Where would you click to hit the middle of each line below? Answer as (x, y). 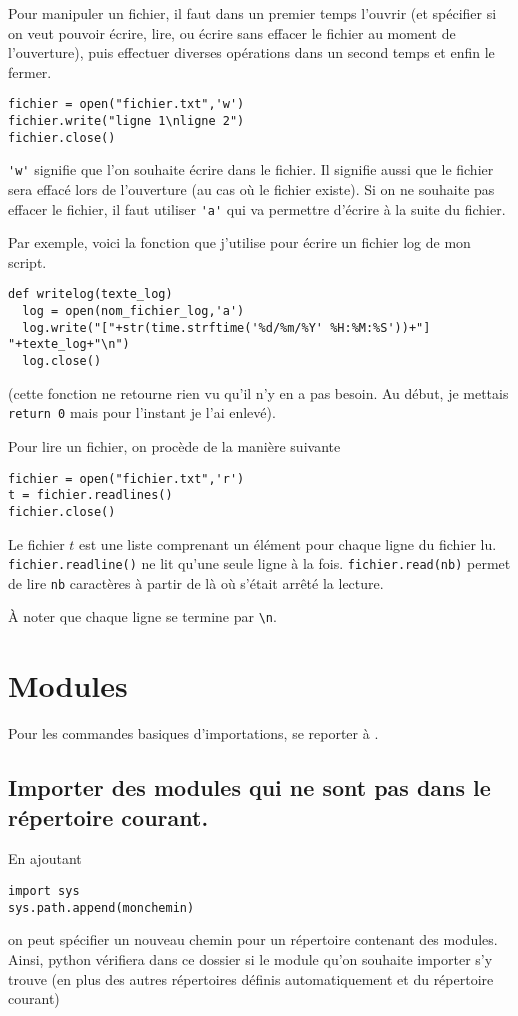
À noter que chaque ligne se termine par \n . (142, 616)
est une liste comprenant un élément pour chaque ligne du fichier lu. (288, 543)
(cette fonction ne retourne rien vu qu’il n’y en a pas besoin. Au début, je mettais (258, 392)
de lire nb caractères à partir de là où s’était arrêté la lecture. (196, 582)
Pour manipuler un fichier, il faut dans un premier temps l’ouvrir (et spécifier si (252, 13)
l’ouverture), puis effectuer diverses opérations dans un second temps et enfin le (251, 52)
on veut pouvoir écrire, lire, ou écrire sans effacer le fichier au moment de (232, 32)
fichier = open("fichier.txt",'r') (126, 478)
